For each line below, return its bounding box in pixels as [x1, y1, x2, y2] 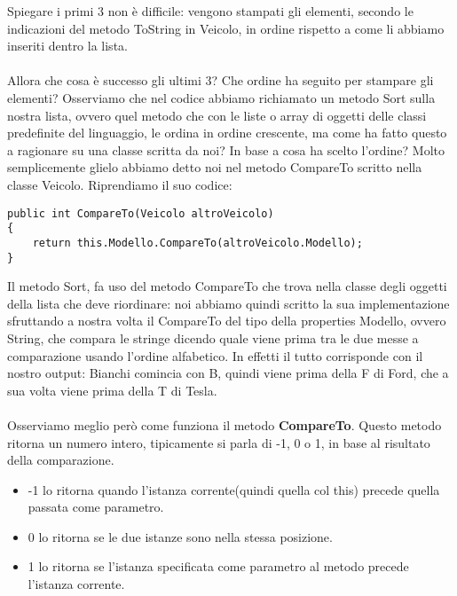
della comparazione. [7, 451, 114, 469]
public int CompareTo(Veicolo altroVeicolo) [7, 207, 274, 220]
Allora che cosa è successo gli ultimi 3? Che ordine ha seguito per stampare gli [7, 71, 434, 90]
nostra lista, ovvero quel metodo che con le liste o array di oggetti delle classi [7, 106, 427, 124]
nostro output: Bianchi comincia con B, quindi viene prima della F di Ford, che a [7, 364, 449, 382]
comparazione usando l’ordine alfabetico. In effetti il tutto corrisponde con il [7, 346, 423, 365]
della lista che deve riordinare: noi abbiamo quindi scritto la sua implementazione [7, 294, 450, 312]
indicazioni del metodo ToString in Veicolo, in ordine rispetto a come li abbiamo [7, 19, 445, 37]
